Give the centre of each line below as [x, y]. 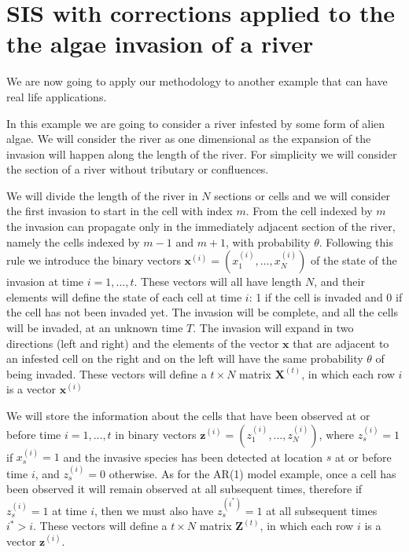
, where [336, 434]
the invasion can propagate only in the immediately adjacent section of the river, [201, 227]
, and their [339, 281]
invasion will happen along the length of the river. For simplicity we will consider [202, 154]
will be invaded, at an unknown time [95, 328]
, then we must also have [154, 510]
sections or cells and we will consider [302, 195]
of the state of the [354, 260]
